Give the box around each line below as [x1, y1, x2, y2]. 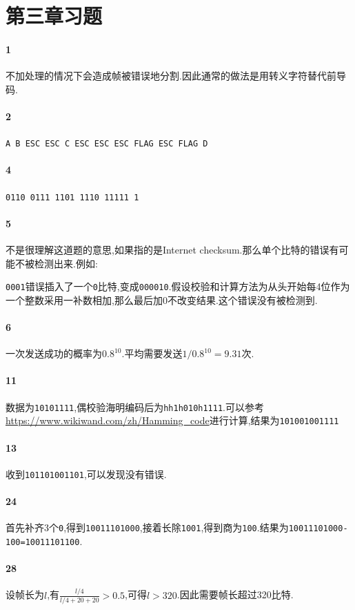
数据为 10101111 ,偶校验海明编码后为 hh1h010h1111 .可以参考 [6, 399, 264, 414]
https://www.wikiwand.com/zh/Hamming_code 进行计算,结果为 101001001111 [6, 413, 339, 428]
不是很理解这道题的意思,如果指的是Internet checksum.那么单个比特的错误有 [6, 242, 339, 257]
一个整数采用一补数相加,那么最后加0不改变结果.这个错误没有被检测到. [6, 292, 318, 307]
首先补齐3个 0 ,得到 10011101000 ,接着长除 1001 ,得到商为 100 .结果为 [6, 520, 289, 535]
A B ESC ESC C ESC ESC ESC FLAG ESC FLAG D [6, 139, 208, 149]
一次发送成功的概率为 [6, 346, 102, 361]
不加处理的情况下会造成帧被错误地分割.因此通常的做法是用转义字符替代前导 [6, 68, 346, 83]
